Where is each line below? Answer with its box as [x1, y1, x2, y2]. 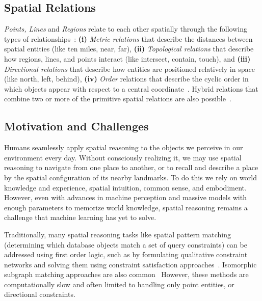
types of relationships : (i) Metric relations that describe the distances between [4, 33, 253, 44]
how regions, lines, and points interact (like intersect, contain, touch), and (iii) [4, 53, 251, 64]
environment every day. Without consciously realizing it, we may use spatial [4, 152, 242, 162]
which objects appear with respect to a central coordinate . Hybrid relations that [4, 83, 258, 94]
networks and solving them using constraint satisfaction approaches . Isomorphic [4, 259, 257, 269]
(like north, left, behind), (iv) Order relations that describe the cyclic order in [4, 73, 249, 84]
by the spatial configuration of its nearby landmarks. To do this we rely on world [4, 172, 257, 182]
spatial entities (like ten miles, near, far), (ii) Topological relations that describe [4, 43, 254, 54]
